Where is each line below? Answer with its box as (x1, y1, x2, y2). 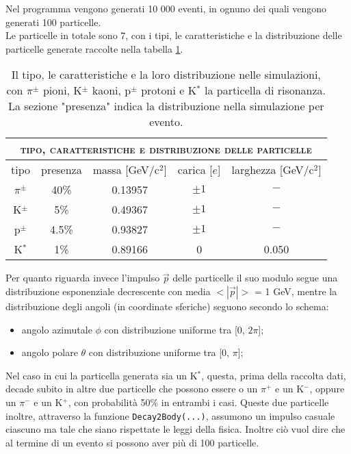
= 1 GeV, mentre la (254, 283, 337, 298)
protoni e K (141, 82, 197, 99)
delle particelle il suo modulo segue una (172, 270, 338, 285)
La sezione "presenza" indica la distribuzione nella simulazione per (8, 98, 324, 114)
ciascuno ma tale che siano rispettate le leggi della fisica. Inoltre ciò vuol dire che (5, 422, 346, 436)
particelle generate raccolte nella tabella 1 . (5, 41, 183, 55)
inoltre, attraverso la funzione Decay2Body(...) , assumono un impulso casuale (5, 408, 335, 423)
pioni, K (42, 82, 82, 99)
